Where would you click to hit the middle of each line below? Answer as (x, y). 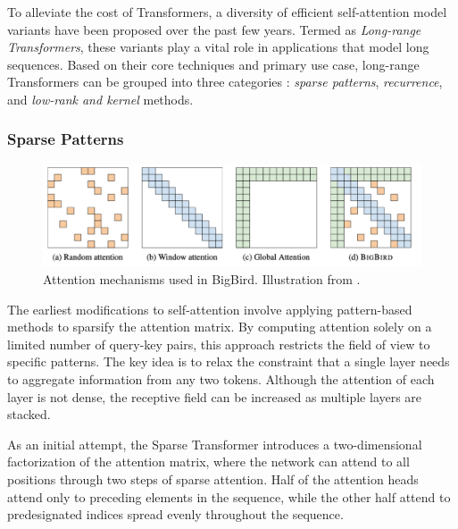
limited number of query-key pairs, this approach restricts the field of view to (219, 344)
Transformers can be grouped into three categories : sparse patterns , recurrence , (225, 82)
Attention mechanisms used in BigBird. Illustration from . (202, 279)
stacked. (29, 414)
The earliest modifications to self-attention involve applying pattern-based (210, 309)
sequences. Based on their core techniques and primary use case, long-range (213, 64)
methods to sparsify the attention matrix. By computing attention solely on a (220, 327)
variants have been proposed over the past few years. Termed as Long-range (214, 29)
